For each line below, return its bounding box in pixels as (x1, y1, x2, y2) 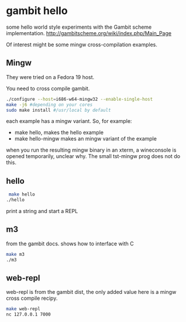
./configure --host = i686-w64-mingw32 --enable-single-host (6, 96, 153, 102)
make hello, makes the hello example (14, 129, 104, 136)
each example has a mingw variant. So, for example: (6, 118, 132, 125)
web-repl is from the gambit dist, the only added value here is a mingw (6, 289, 177, 296)
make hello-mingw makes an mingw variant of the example (14, 135, 157, 142)
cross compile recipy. (6, 294, 58, 302)
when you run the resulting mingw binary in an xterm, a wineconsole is (6, 146, 177, 153)
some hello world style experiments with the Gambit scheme (6, 23, 152, 30)
